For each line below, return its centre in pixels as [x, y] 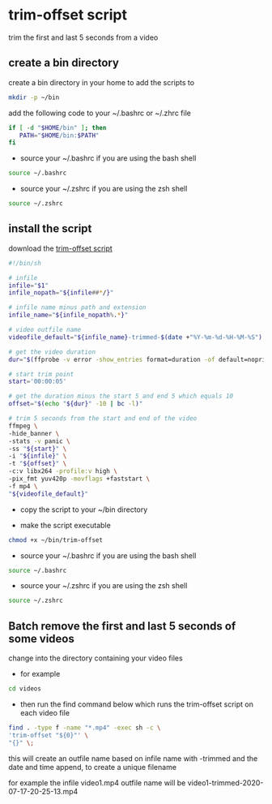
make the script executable [65, 525]
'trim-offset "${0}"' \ [49, 735]
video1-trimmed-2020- [225, 783]
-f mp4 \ [23, 486]
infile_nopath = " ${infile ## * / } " [61, 293]
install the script [50, 229]
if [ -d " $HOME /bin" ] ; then [57, 127]
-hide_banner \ [34, 433]
